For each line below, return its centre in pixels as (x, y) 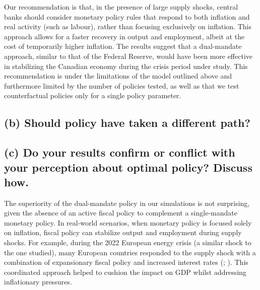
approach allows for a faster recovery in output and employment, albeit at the (124, 36)
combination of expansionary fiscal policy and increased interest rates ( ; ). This (126, 262)
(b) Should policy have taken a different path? (127, 123)
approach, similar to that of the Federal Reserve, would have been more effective (128, 56)
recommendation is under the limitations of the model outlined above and (118, 76)
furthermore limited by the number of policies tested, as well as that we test (122, 85)
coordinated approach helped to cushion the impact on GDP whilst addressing (125, 272)
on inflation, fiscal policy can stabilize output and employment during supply (123, 232)
